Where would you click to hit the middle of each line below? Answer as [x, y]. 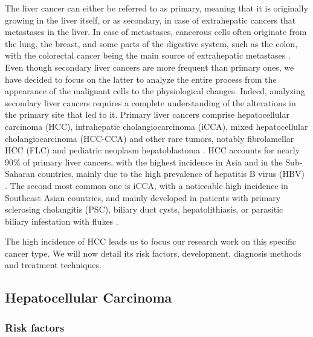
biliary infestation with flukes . [62, 221]
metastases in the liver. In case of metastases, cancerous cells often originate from [156, 32]
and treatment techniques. [53, 265]
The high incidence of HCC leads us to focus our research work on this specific [151, 241]
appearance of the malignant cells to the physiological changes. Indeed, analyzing [155, 91]
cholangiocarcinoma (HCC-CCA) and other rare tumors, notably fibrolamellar [150, 138]
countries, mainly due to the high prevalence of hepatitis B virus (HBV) [171, 174]
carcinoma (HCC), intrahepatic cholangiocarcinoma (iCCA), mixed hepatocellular [156, 126]
